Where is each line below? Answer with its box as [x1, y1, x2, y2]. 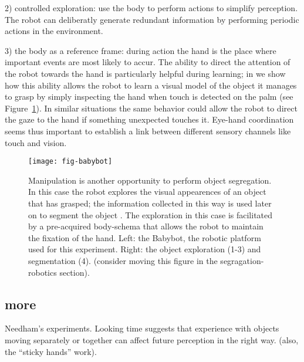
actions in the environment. [5, 25, 103, 37]
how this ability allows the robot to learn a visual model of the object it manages [5, 79, 297, 91]
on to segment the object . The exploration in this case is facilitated [28, 208, 273, 221]
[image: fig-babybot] [28, 157, 113, 166]
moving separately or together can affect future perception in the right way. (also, [5, 333, 299, 346]
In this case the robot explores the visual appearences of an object [28, 185, 266, 198]
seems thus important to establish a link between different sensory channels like [5, 124, 291, 137]
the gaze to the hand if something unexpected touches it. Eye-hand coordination [5, 113, 294, 126]
